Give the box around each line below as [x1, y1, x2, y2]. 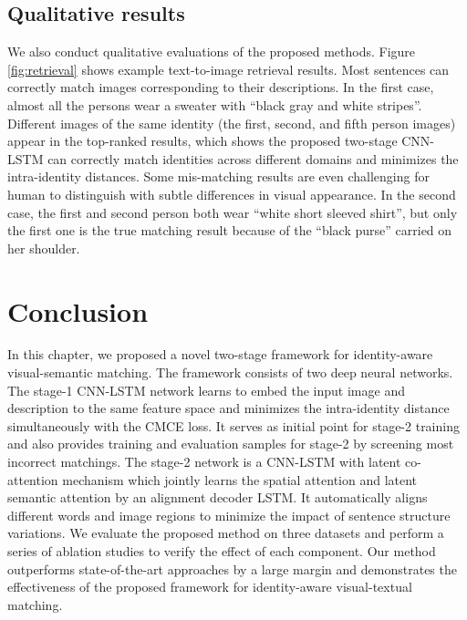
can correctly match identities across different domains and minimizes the [47, 149, 459, 168]
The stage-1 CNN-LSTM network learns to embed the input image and [7, 380, 405, 399]
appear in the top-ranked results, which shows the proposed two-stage [7, 131, 398, 150]
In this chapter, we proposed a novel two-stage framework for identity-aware [7, 345, 433, 364]
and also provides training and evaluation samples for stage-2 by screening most [7, 434, 454, 453]
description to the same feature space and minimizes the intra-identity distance [7, 398, 450, 418]
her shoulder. [7, 238, 80, 257]
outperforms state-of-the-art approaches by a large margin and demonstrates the [7, 559, 457, 578]
